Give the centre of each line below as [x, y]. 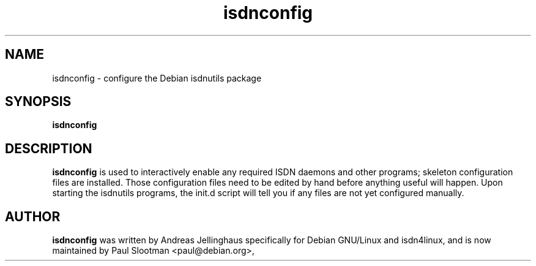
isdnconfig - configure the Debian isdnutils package [157, 78]
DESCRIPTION [49, 148]
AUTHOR [33, 216]
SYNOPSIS [38, 102]
